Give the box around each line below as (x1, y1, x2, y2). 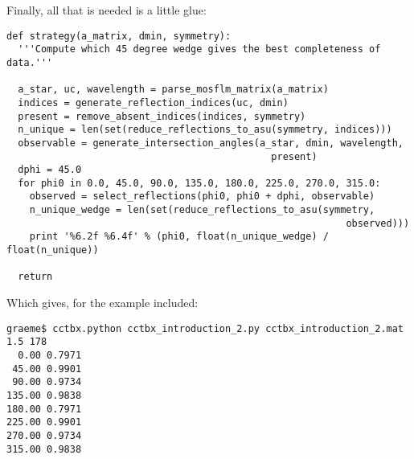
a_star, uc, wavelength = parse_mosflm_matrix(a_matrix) (18, 84, 329, 96)
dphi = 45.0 (18, 164, 82, 176)
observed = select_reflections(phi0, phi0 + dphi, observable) (29, 191, 375, 203)
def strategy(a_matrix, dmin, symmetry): (6, 30, 232, 42)
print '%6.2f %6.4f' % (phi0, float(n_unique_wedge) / (29, 231, 329, 243)
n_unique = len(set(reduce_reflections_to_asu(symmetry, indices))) (18, 124, 392, 136)
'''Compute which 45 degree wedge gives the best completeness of (18, 43, 381, 55)
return (18, 271, 53, 283)
